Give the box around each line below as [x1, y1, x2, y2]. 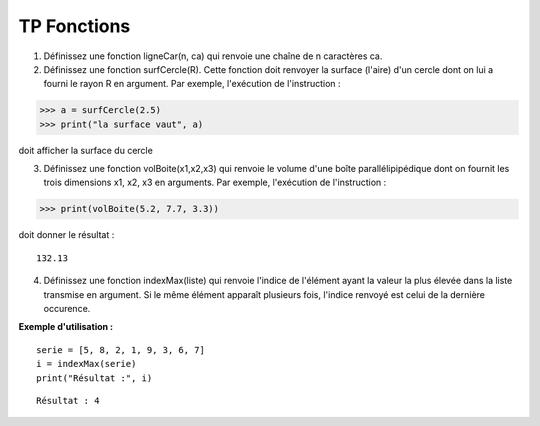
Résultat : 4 [36, 395, 100, 406]
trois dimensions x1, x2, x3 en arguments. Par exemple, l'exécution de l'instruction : [43, 176, 387, 189]
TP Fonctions [18, 15, 131, 37]
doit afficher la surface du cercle [18, 144, 154, 156]
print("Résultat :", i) [36, 372, 153, 384]
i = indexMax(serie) [36, 358, 137, 370]
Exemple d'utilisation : [18, 321, 114, 333]
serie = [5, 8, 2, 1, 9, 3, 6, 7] [36, 344, 205, 355]
